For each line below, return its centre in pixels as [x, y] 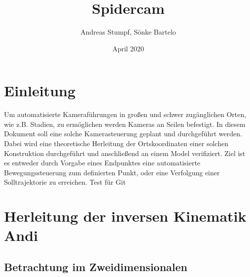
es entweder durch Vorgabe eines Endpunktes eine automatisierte [102, 163]
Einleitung [40, 91]
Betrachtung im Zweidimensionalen [96, 266]
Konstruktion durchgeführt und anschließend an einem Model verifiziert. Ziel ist [125, 153]
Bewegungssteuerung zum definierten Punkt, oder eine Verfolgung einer [112, 172]
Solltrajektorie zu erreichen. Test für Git [65, 182]
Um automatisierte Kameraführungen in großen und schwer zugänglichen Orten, [125, 114]
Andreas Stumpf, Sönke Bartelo [128, 32]
